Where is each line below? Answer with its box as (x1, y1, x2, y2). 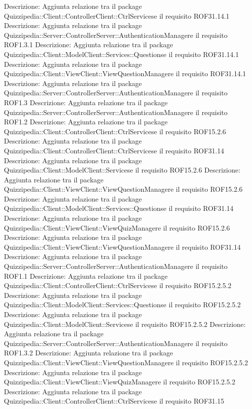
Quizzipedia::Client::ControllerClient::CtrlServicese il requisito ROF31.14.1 (4, 10, 230, 21)
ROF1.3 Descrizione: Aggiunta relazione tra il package (4, 97, 168, 107)
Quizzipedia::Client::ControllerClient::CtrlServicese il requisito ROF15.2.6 (4, 126, 226, 136)
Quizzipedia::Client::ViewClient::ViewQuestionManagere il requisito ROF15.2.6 (4, 184, 243, 194)
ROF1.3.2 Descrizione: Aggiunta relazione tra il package (4, 348, 173, 358)
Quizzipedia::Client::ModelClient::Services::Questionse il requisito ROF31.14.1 (4, 49, 239, 59)
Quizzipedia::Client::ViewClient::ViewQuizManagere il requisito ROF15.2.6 (4, 222, 230, 233)
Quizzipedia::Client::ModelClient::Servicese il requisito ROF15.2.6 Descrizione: (4, 165, 241, 175)
